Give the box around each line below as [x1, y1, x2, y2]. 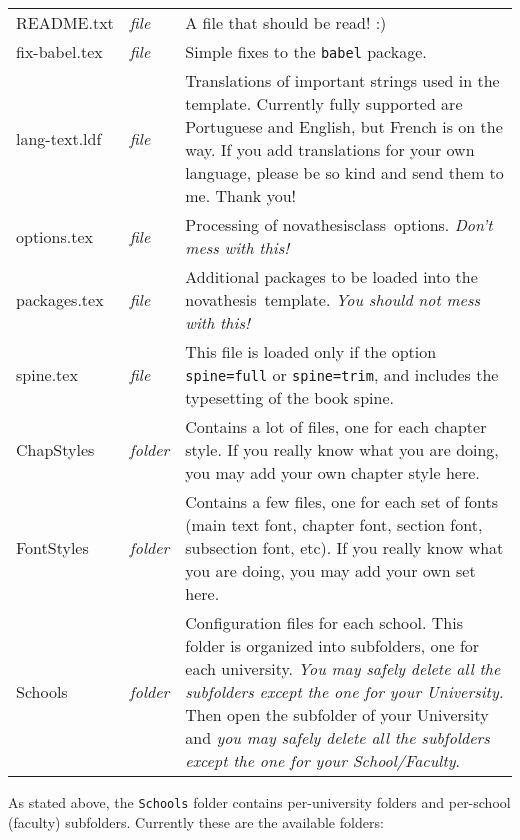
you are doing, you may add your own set [185, 559, 476, 582]
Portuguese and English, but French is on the [185, 115, 503, 138]
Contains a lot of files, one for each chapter [185, 415, 487, 438]
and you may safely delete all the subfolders [185, 726, 490, 749]
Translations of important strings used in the [185, 69, 500, 92]
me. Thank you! [185, 184, 296, 207]
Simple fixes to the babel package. [185, 40, 427, 63]
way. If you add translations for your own [185, 138, 475, 161]
